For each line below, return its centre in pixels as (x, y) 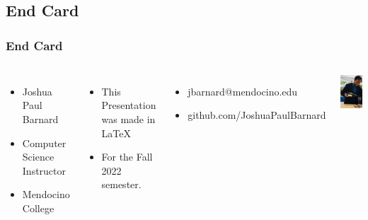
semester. (121, 184)
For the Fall (127, 157)
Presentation (129, 105)
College (38, 208)
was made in (128, 118)
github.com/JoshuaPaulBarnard (257, 115)
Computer (44, 143)
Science (38, 157)
